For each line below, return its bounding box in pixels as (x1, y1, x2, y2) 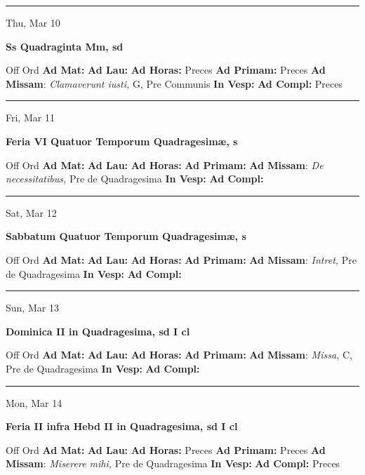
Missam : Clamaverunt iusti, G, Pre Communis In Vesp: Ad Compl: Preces (6, 76, 343, 91)
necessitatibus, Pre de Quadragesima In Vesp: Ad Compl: (6, 171, 264, 186)
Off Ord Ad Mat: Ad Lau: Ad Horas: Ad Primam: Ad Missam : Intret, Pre (6, 252, 357, 267)
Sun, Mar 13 (6, 300, 59, 315)
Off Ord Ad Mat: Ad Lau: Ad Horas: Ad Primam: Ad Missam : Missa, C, (6, 347, 353, 362)
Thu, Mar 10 (6, 15, 60, 29)
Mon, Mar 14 (6, 395, 62, 410)
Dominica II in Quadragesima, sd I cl (6, 323, 190, 338)
